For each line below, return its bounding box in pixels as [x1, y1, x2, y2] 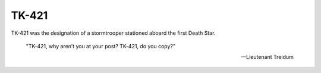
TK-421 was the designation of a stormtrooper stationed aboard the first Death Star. [11, 29, 216, 36]
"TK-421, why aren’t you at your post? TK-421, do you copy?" [26, 42, 175, 49]
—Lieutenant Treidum [241, 54, 294, 61]
